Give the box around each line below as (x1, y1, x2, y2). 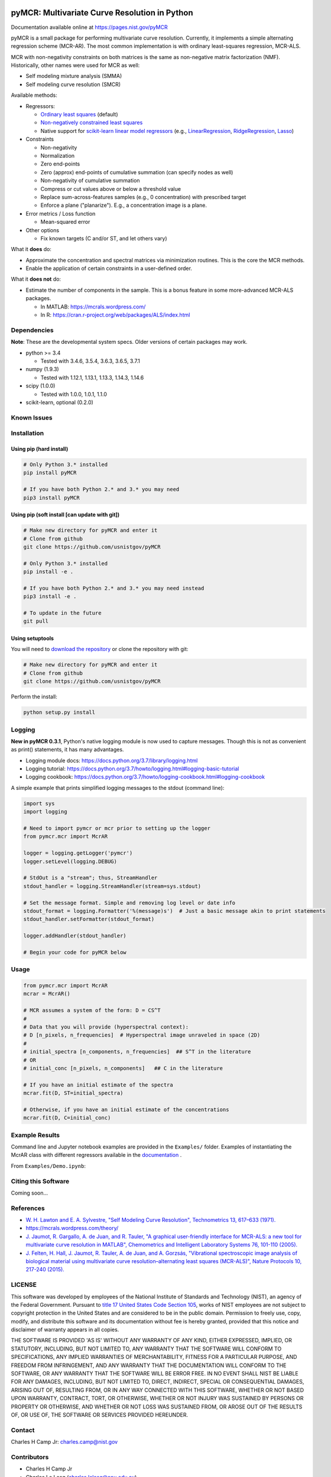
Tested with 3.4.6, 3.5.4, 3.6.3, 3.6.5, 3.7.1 (40, 357, 140, 365)
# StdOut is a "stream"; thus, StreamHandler (23, 874, 158, 881)
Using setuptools (11, 635, 54, 642)
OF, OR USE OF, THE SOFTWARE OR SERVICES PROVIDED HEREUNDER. (11, 1411, 189, 1418)
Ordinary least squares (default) (40, 111, 118, 118)
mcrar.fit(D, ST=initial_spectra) (23, 1090, 124, 1097)
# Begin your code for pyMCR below (23, 949, 126, 955)
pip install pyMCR (23, 470, 77, 476)
